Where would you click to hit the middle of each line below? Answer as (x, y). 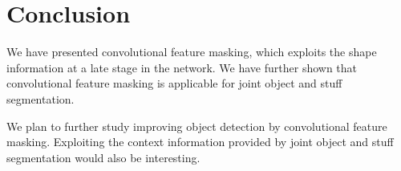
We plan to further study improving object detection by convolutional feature (197, 126)
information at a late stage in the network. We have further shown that (182, 67)
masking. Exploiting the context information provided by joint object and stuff (200, 142)
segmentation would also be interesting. (103, 157)
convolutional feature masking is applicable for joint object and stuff (174, 83)
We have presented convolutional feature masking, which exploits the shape (192, 52)
